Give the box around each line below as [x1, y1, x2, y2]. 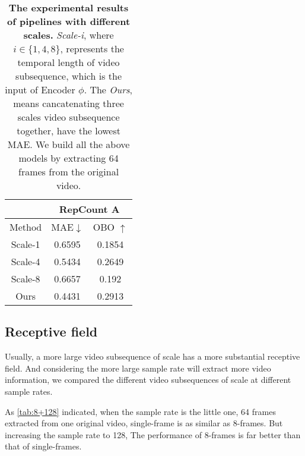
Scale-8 [11, 272, 40, 285]
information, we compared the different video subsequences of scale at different [5, 373, 291, 386]
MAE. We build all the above [7, 137, 130, 151]
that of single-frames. [5, 440, 82, 452]
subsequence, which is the [15, 69, 122, 83]
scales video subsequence [17, 110, 120, 124]
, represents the [60, 42, 124, 55]
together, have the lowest [17, 124, 120, 137]
